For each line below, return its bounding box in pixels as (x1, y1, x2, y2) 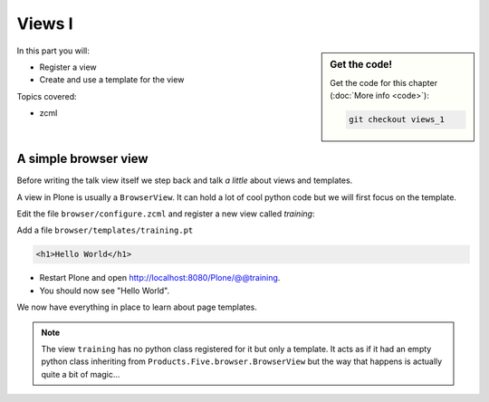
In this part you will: (16, 45, 90, 56)
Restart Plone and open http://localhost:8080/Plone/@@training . (39, 273, 281, 283)
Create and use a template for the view (39, 74, 185, 85)
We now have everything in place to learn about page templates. (16, 301, 258, 312)
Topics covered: (16, 91, 77, 101)
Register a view (39, 62, 97, 72)
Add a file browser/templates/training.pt (16, 225, 194, 235)
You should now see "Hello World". (39, 285, 170, 296)
